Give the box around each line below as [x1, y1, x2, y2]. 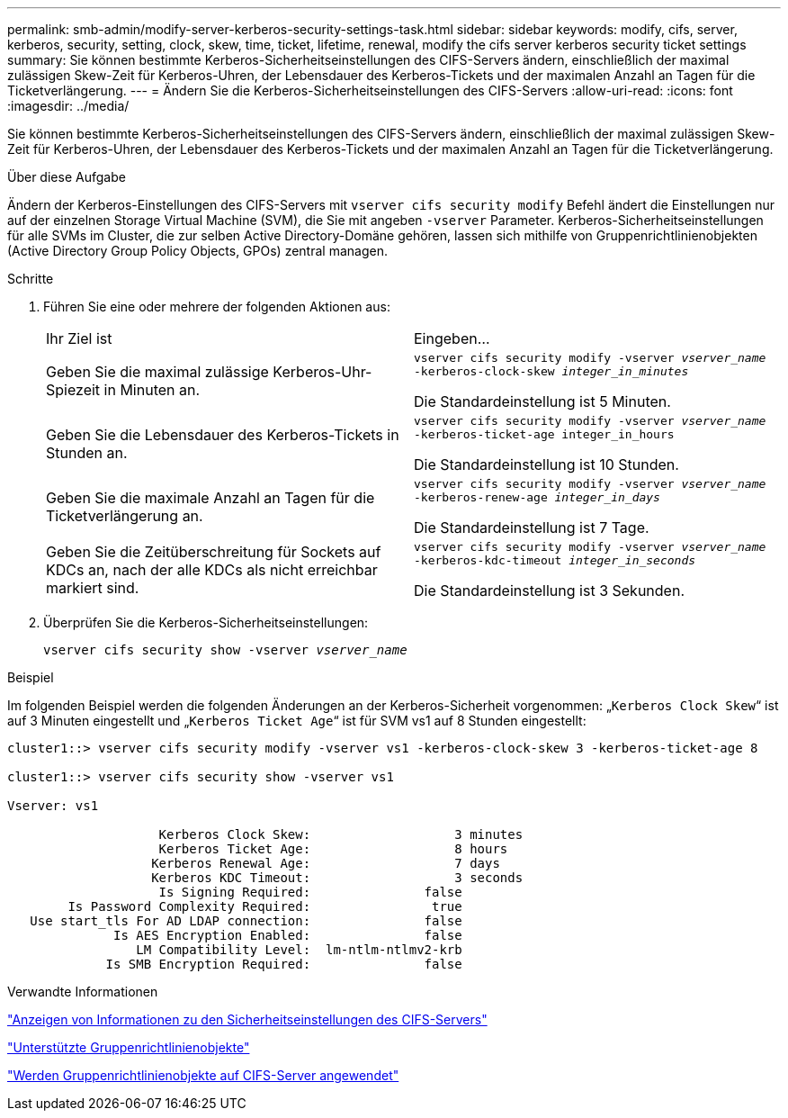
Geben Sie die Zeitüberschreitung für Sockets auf [46, 543, 381, 561]
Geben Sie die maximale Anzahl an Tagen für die [46, 489, 375, 507]
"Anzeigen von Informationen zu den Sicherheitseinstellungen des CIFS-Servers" [7, 1012, 488, 1027]
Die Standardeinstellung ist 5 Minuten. [414, 392, 671, 410]
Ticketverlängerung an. [46, 507, 203, 525]
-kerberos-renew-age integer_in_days [414, 491, 660, 504]
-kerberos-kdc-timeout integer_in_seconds [414, 554, 696, 567]
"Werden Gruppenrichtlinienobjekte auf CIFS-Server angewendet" [7, 1068, 399, 1083]
